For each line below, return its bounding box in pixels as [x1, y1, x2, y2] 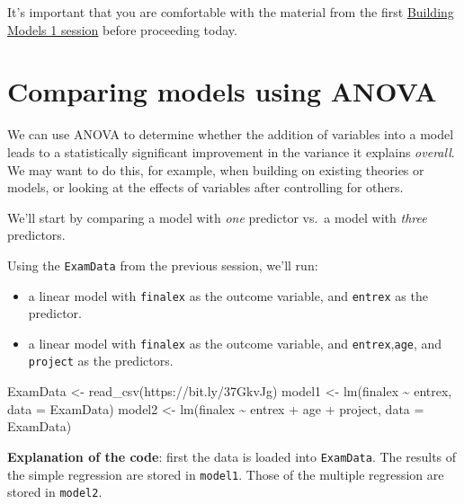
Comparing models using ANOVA [7, 73, 437, 110]
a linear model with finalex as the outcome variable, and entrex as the [28, 286, 428, 305]
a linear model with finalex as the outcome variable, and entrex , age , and [28, 333, 442, 352]
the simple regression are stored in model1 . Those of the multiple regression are [7, 464, 444, 483]
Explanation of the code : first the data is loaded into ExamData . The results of [7, 447, 457, 465]
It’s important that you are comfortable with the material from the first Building [7, 3, 454, 21]
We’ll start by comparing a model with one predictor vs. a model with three [7, 208, 427, 226]
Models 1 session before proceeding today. [7, 20, 237, 39]
